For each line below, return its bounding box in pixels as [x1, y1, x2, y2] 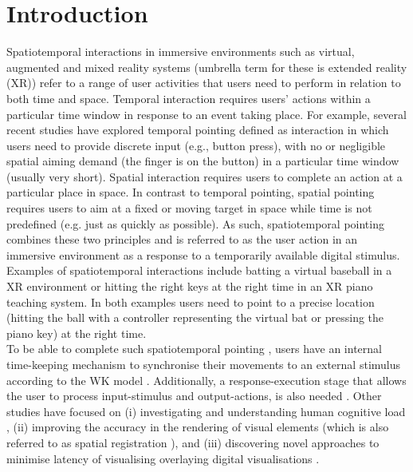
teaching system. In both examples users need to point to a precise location [6, 293, 375, 310]
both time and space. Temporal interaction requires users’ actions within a [6, 89, 371, 106]
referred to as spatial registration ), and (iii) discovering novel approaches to [6, 434, 380, 450]
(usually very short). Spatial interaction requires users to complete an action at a [6, 168, 403, 184]
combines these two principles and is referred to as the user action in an [6, 231, 358, 248]
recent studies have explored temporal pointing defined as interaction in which [6, 121, 389, 138]
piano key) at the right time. [6, 324, 147, 341]
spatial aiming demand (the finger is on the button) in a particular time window [6, 153, 399, 169]
